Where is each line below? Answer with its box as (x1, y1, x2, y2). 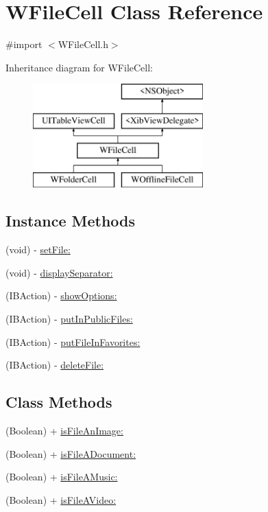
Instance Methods (5, 210, 135, 231)
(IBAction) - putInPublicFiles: (5, 312, 133, 326)
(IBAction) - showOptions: (5, 288, 117, 303)
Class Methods (5, 391, 112, 412)
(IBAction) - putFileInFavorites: (5, 334, 141, 349)
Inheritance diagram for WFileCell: (5, 60, 153, 74)
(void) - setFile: (5, 242, 71, 257)
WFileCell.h (58, 37, 108, 51)
